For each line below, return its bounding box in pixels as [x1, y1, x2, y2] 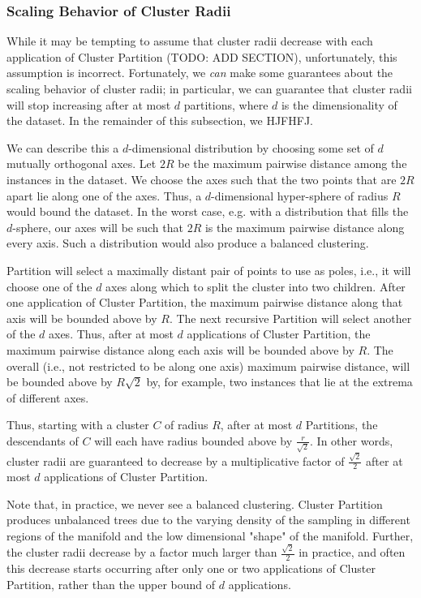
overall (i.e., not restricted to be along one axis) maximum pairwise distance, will [6, 357, 410, 374]
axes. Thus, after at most [49, 325, 174, 342]
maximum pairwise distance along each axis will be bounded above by [6, 341, 354, 358]
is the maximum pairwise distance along [204, 218, 405, 235]
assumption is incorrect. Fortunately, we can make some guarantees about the [6, 64, 393, 81]
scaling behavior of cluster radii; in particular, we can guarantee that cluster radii [6, 80, 412, 97]
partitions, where [183, 96, 268, 113]
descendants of [6, 432, 79, 449]
